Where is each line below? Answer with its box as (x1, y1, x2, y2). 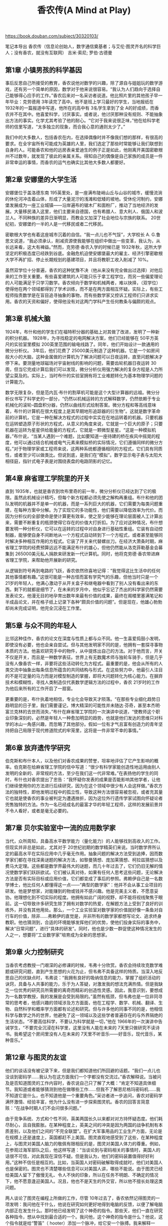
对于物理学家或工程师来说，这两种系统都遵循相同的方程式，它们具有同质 (13, 446, 163, 452)
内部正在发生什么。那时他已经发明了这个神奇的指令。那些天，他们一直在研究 (5, 1207, 163, 1213)
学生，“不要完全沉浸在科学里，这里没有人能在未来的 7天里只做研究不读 (9, 1024, 156, 1030)
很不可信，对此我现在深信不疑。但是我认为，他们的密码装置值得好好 (9, 1153, 150, 1159)
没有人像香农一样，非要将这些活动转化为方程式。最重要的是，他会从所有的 (5, 661, 158, 667)
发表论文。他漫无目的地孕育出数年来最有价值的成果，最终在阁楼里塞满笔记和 (5, 593, 163, 599)
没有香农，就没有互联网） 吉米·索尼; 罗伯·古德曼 (13, 50, 112, 56)
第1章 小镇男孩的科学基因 (5, 66, 82, 74)
